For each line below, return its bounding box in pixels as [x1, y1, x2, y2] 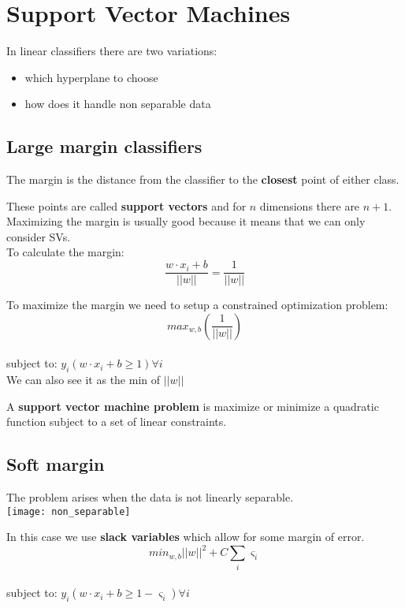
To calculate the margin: [6, 244, 124, 260]
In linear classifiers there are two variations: [6, 43, 217, 59]
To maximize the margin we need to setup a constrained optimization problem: [6, 297, 388, 313]
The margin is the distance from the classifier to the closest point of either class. [6, 171, 399, 188]
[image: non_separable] [6, 505, 131, 517]
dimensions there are [259, 197, 360, 214]
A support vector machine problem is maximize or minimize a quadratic [6, 397, 379, 414]
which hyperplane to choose [24, 69, 158, 85]
